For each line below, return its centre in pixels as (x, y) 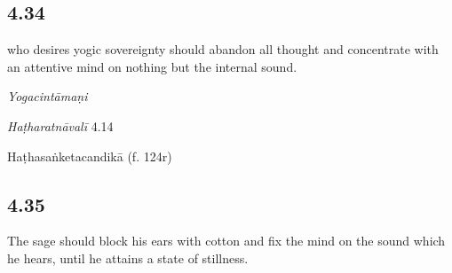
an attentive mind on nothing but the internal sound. (152, 66)
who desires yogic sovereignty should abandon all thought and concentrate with (223, 49)
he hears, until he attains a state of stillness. (128, 257)
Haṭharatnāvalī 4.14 (60, 125)
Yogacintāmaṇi (48, 96)
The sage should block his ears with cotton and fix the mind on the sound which (226, 241)
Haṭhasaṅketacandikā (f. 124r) (90, 156)
